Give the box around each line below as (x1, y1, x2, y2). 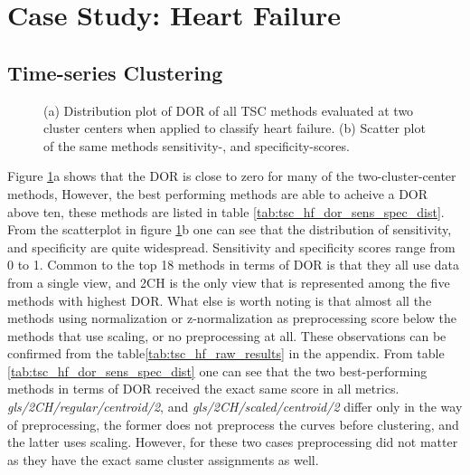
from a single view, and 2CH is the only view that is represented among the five (7, 272, 450, 291)
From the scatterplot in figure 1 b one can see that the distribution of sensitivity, (7, 220, 452, 239)
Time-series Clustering (7, 58, 223, 86)
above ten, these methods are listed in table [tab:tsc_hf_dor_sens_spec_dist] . (7, 202, 445, 221)
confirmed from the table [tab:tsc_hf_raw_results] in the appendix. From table (7, 344, 445, 363)
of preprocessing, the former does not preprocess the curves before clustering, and (7, 414, 459, 433)
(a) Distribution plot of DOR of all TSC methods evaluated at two (43, 100, 414, 119)
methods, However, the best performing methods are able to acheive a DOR (7, 184, 428, 203)
